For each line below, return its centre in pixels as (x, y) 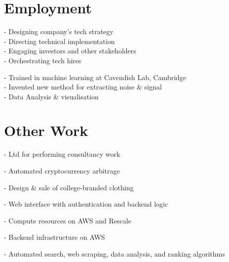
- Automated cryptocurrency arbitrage (62, 171)
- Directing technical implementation (59, 41)
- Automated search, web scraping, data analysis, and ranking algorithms (114, 253)
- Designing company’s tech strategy (59, 31)
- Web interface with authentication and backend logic (86, 204)
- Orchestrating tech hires (43, 60)
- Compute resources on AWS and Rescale (68, 220)
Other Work (46, 130)
